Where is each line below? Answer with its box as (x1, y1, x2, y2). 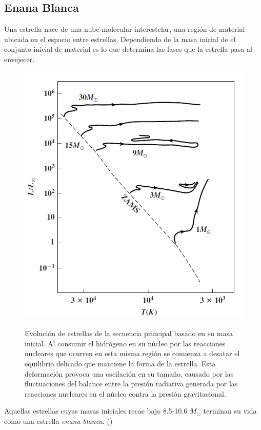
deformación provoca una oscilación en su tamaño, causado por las (25, 368, 234, 379)
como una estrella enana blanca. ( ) (4, 415, 113, 426)
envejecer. (4, 53, 35, 64)
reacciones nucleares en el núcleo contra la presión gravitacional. (25, 388, 226, 399)
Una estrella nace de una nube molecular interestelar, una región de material (4, 24, 245, 34)
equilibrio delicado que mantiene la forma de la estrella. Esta (25, 358, 216, 368)
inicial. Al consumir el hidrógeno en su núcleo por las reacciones (25, 338, 226, 348)
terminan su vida (203, 405, 257, 416)
